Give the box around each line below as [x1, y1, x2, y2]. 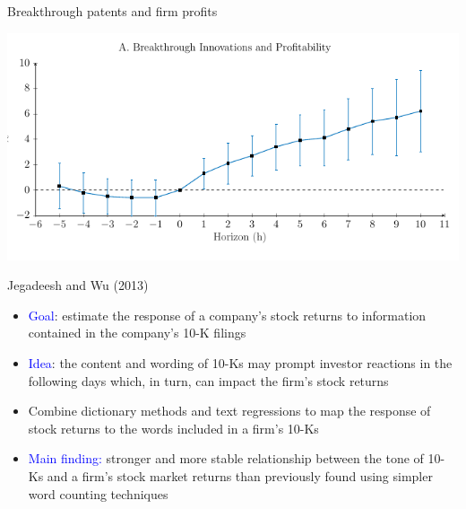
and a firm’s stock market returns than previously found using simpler [47, 467, 433, 486]
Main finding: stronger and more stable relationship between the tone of [28, 449, 424, 468]
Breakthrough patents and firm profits [7, 2, 218, 20]
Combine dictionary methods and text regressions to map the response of [28, 401, 431, 420]
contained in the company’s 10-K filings [28, 323, 246, 342]
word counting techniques [28, 484, 168, 503]
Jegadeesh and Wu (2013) [7, 276, 149, 294]
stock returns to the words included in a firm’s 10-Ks [28, 418, 319, 437]
